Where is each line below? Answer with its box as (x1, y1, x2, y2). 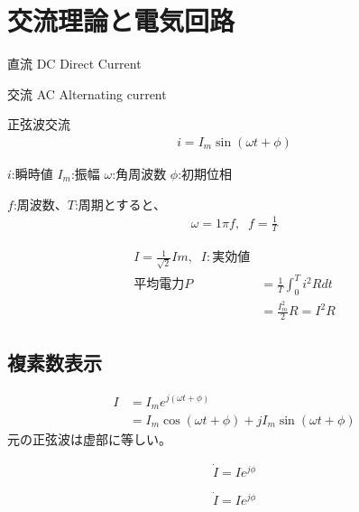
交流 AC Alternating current (7, 84, 167, 103)
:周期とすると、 (74, 194, 166, 213)
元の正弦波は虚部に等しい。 (7, 430, 171, 449)
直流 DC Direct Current (7, 54, 142, 73)
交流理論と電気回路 (7, 2, 235, 39)
